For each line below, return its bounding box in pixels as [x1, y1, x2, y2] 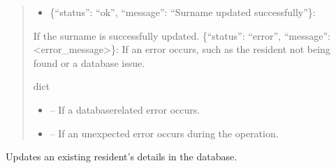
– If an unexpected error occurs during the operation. [50, 125, 279, 140]
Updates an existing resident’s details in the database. [6, 149, 238, 164]
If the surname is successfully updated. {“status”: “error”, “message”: [33, 28, 330, 43]
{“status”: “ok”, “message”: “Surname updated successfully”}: [50, 5, 316, 19]
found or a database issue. [33, 55, 145, 70]
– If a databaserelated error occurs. [50, 102, 200, 116]
